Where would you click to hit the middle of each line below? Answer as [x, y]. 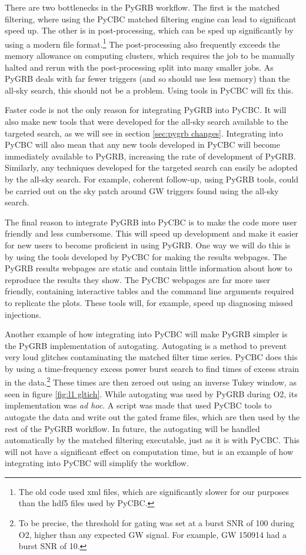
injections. [23, 314]
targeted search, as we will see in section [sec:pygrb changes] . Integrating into [144, 133]
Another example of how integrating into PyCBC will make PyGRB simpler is [146, 334]
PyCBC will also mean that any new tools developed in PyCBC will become [142, 144]
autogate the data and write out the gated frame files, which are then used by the [152, 416]
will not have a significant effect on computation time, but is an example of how [149, 451]
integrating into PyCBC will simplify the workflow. [97, 463]
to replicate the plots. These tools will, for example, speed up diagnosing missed [149, 302]
